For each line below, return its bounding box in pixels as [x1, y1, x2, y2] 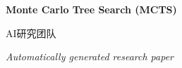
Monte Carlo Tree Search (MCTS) [6, 2, 177, 16]
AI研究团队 [6, 25, 56, 40]
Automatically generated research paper [6, 49, 174, 64]
